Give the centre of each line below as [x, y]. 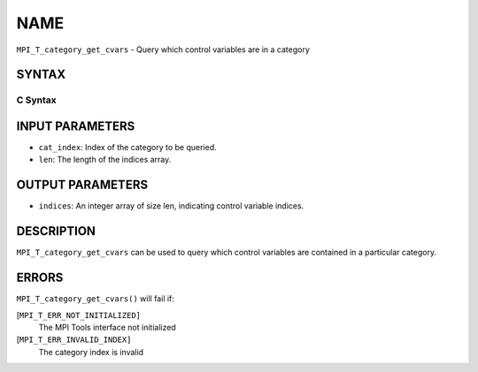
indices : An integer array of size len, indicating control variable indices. [171, 206]
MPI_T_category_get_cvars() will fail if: [95, 299]
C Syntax [36, 100]
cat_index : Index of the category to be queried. [127, 148]
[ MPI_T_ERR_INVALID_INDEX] [74, 339]
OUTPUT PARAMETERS [82, 185]
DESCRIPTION [56, 231]
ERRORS [40, 278]
